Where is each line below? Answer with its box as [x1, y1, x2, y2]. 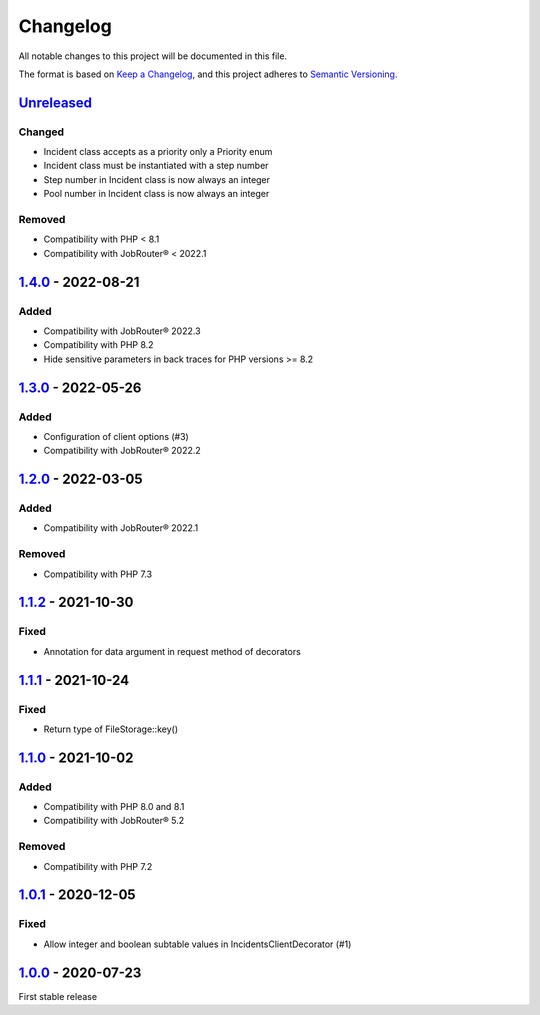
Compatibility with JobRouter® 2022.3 [43, 325, 201, 337]
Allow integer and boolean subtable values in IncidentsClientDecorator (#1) [43, 938, 352, 950]
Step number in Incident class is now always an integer [43, 173, 270, 185]
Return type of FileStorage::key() [43, 723, 179, 735]
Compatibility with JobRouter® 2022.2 [43, 445, 202, 457]
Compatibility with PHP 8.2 [43, 339, 154, 351]
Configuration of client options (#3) [43, 430, 189, 442]
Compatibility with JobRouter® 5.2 [43, 815, 185, 827]
